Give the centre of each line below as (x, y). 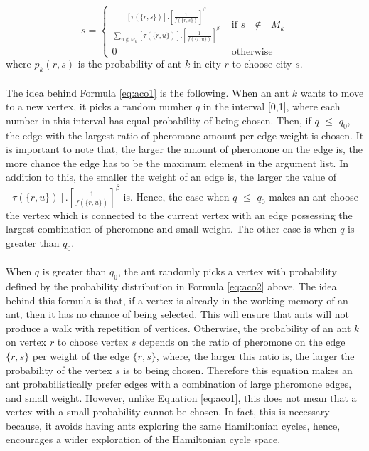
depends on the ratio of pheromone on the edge (242, 342)
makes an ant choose (314, 196)
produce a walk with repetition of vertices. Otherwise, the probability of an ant (178, 328)
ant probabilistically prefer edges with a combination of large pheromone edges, (179, 384)
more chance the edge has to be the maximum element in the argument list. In (177, 163)
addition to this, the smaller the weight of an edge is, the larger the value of (171, 177)
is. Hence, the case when (176, 196)
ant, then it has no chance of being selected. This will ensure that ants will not (178, 314)
